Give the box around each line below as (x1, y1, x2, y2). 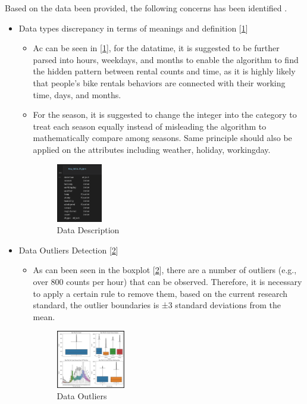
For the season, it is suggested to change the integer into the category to (33, 108, 297, 121)
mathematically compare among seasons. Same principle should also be (33, 131, 292, 144)
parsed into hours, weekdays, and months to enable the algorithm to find (33, 53, 299, 65)
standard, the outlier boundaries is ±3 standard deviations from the (33, 299, 281, 311)
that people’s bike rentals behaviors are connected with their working (33, 76, 286, 89)
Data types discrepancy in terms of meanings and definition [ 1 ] (18, 21, 248, 34)
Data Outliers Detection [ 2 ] (18, 243, 118, 256)
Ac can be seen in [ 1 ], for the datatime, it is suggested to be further (33, 42, 280, 54)
